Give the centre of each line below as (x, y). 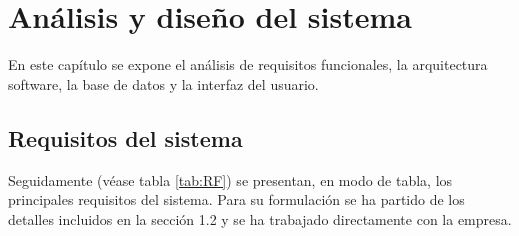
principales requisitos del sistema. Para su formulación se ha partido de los (236, 199)
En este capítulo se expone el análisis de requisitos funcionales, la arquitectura (248, 64)
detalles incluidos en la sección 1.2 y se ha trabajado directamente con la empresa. (260, 218)
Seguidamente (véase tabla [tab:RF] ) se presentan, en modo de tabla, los (230, 179)
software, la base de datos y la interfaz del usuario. (163, 83)
